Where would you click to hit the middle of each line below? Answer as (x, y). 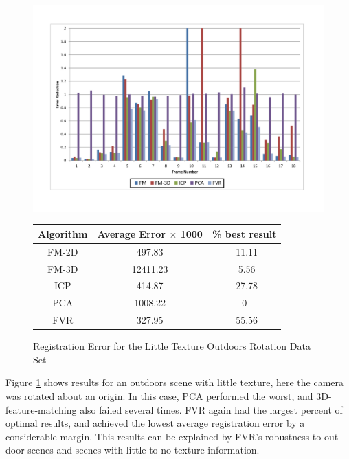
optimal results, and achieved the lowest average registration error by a (155, 423)
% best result (244, 233)
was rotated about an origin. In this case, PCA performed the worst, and (159, 395)
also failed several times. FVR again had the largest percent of (211, 409)
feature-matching (41, 409)
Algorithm (63, 233)
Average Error (132, 233)
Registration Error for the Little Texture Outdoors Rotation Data (172, 346)
